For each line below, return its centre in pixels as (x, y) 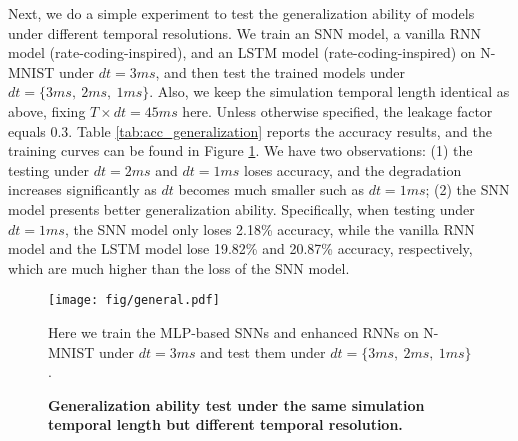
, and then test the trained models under (280, 71)
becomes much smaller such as (271, 189)
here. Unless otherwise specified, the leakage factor (337, 110)
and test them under (263, 351)
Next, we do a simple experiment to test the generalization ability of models (241, 13)
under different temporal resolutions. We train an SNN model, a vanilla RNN (245, 32)
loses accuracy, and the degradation (353, 169)
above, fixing (47, 110)
